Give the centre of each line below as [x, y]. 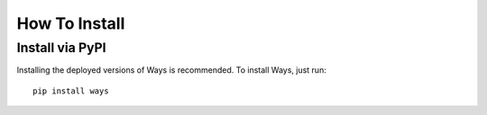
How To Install [71, 23]
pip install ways [71, 91]
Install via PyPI [62, 48]
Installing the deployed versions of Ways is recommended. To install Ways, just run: [171, 70]
